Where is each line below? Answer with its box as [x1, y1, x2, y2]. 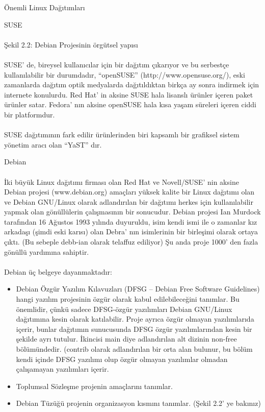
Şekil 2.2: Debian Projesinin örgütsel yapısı [4, 39, 138, 50]
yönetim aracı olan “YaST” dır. [4, 139, 102, 150]
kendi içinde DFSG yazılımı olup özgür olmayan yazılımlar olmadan [16, 353, 228, 364]
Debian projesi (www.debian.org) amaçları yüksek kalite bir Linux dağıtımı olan [4, 186, 255, 197]
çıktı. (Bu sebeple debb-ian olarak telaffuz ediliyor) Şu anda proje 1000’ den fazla [4, 236, 258, 247]
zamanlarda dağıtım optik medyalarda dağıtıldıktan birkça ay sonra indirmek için [4, 79, 259, 90]
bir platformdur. [4, 109, 55, 119]
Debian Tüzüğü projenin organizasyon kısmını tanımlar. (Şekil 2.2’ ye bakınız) [16, 398, 261, 408]
